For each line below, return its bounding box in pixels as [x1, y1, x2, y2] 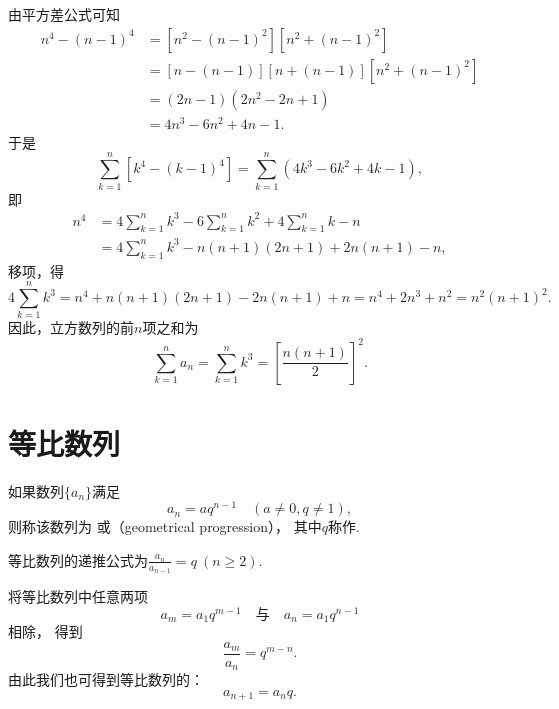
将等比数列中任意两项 [8, 586, 148, 607]
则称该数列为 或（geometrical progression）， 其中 [8, 516, 322, 537]
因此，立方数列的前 [8, 317, 134, 338]
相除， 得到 [8, 621, 83, 642]
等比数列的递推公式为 [8, 549, 148, 570]
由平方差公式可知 [8, 4, 120, 24]
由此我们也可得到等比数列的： [8, 669, 204, 690]
